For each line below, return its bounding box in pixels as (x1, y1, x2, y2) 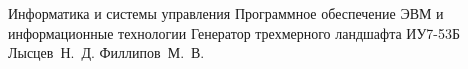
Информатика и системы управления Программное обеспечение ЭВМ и (8, 3, 444, 23)
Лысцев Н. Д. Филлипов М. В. (8, 42, 205, 63)
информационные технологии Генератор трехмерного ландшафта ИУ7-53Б (8, 22, 461, 43)
